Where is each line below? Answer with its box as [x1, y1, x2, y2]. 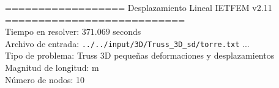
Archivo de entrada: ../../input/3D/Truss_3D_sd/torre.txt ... [5, 37, 250, 50]
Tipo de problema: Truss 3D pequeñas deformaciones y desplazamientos [5, 49, 275, 62]
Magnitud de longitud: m [5, 61, 99, 74]
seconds [113, 25, 141, 38]
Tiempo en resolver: [5, 25, 80, 38]
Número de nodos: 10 [5, 73, 85, 86]
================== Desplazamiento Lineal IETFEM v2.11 [5, 1, 272, 13]
